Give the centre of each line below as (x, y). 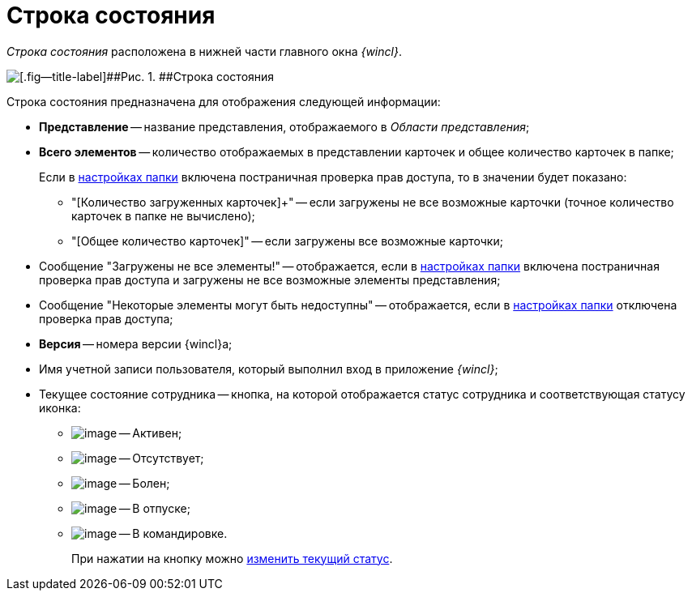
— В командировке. (173, 533)
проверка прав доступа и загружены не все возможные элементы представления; (270, 279)
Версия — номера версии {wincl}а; (136, 343)
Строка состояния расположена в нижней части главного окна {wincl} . (204, 51)
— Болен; (144, 483)
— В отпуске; (154, 508)
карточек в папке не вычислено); (163, 215)
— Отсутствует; (161, 458)
